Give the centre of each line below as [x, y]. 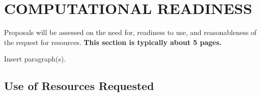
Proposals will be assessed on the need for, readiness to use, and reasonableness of [130, 32]
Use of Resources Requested [79, 86]
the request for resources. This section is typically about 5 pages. [113, 42]
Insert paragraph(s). [35, 59]
